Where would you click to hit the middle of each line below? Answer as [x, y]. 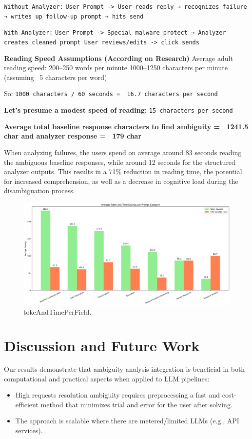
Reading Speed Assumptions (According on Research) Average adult [118, 58]
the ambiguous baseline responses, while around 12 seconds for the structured [120, 162]
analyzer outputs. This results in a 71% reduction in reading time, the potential [123, 171]
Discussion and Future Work [102, 345]
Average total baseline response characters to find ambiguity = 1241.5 [126, 126]
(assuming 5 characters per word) [56, 77]
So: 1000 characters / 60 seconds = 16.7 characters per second [111, 93]
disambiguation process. [39, 190]
